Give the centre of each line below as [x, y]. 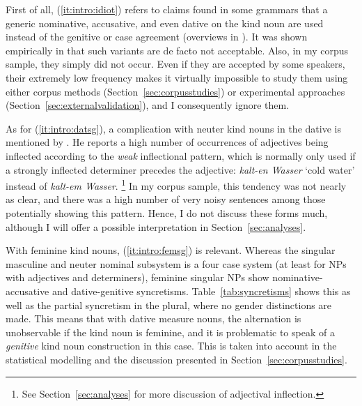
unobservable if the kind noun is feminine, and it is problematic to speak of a [170, 332]
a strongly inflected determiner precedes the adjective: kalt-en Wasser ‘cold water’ [180, 169]
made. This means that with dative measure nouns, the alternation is [154, 318]
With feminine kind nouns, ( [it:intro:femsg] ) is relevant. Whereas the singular [171, 250]
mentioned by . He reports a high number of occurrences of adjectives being [167, 142]
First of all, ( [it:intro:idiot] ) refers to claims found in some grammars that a [167, 9]
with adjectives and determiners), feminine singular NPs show [137, 277]
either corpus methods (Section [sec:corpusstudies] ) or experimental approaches [175, 91]
